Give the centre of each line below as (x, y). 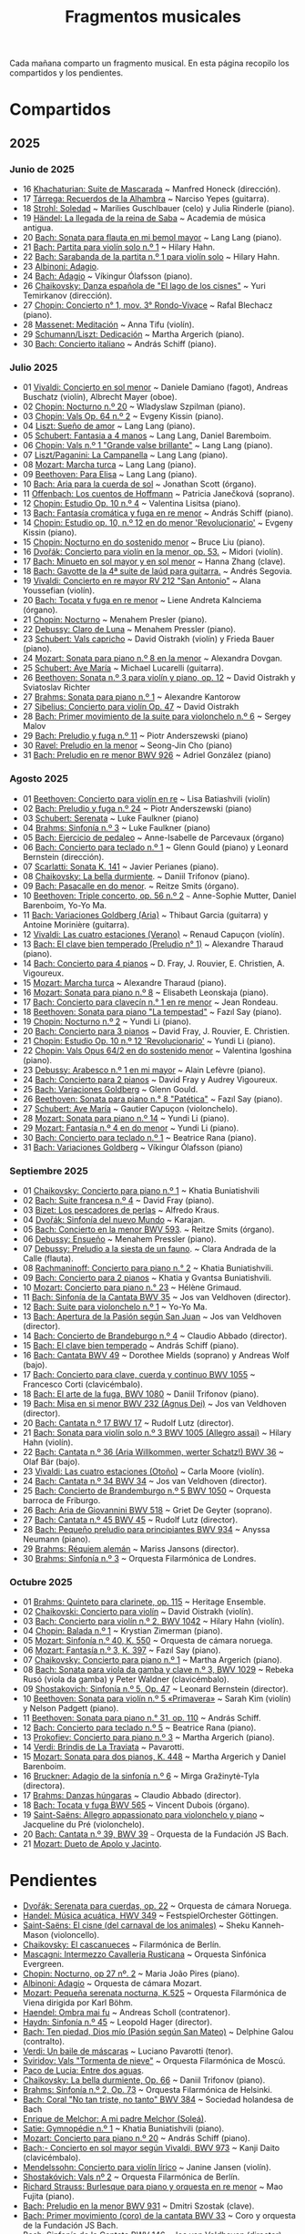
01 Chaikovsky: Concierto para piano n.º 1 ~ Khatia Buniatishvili (141, 1190)
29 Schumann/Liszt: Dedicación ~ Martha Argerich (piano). (133, 334)
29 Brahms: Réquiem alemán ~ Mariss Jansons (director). (131, 1548)
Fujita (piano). (48, 2197)
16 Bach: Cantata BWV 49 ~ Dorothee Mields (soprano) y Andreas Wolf (156, 1355)
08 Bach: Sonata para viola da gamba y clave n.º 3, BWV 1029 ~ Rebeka (158, 1670)
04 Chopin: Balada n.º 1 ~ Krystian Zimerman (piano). (122, 1631)
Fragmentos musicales (153, 17)
